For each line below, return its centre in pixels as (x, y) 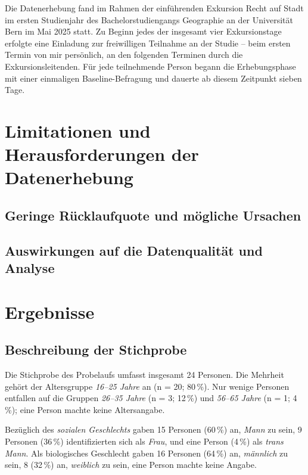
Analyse (30, 268)
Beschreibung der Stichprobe (96, 350)
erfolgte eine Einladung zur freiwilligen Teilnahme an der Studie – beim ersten (148, 43)
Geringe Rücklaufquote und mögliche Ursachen (153, 215)
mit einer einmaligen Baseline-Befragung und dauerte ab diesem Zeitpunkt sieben (153, 78)
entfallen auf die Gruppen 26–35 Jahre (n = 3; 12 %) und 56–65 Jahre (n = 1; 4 (151, 398)
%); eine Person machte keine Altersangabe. (85, 409)
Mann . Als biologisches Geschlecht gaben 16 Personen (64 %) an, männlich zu (147, 453)
